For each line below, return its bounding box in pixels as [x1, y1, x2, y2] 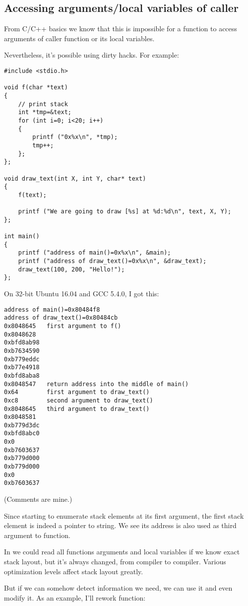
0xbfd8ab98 [4, 339, 40, 346]
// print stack [18, 100, 68, 108]
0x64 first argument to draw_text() [4, 389, 150, 396]
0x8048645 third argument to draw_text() [4, 405, 150, 412]
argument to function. [4, 530, 70, 540]
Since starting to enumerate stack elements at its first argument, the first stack [4, 510, 244, 521]
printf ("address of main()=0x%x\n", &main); [18, 249, 171, 257]
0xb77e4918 [4, 364, 40, 371]
